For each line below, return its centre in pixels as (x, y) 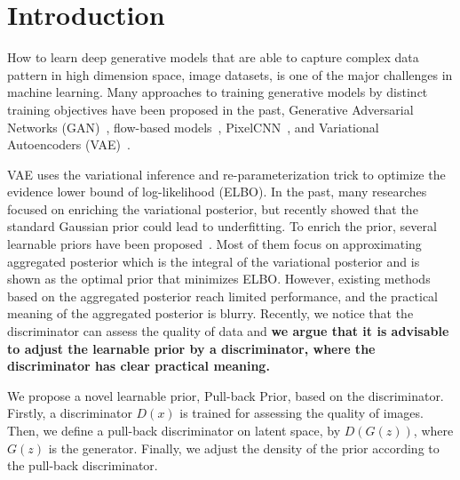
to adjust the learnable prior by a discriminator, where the (191, 348)
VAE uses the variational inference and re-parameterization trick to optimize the (226, 174)
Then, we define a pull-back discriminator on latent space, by (174, 430)
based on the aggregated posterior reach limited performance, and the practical (222, 296)
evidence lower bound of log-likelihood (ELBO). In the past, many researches (217, 192)
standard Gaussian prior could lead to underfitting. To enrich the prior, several (222, 226)
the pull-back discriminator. (83, 465)
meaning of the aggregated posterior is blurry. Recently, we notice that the (210, 313)
